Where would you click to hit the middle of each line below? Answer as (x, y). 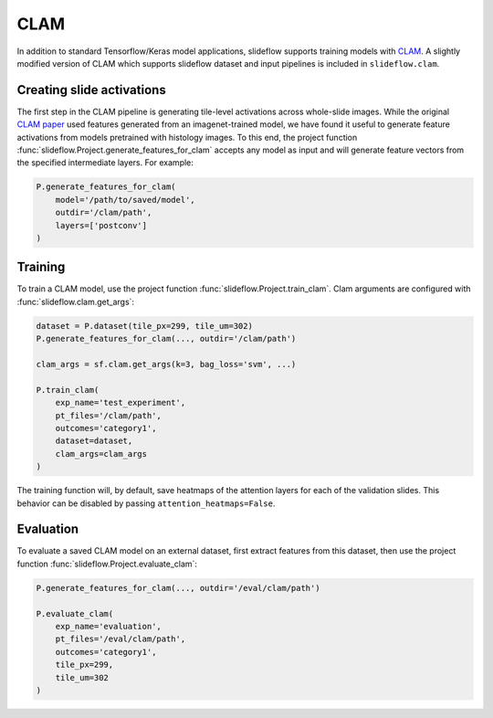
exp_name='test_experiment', (121, 403)
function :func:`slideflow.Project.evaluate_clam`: (107, 564)
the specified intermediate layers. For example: (105, 163)
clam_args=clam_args (101, 454)
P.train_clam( (68, 390)
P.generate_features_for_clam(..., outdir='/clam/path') (166, 339)
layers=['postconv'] (101, 225)
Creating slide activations (91, 90)
